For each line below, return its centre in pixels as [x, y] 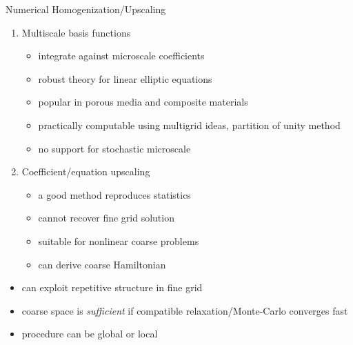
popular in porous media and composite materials [143, 102]
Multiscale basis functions [76, 32]
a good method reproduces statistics [114, 194]
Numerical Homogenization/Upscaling [86, 9]
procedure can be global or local [90, 334]
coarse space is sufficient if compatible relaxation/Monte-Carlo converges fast [185, 310]
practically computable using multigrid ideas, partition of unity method [189, 125]
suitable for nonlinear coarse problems [119, 240]
